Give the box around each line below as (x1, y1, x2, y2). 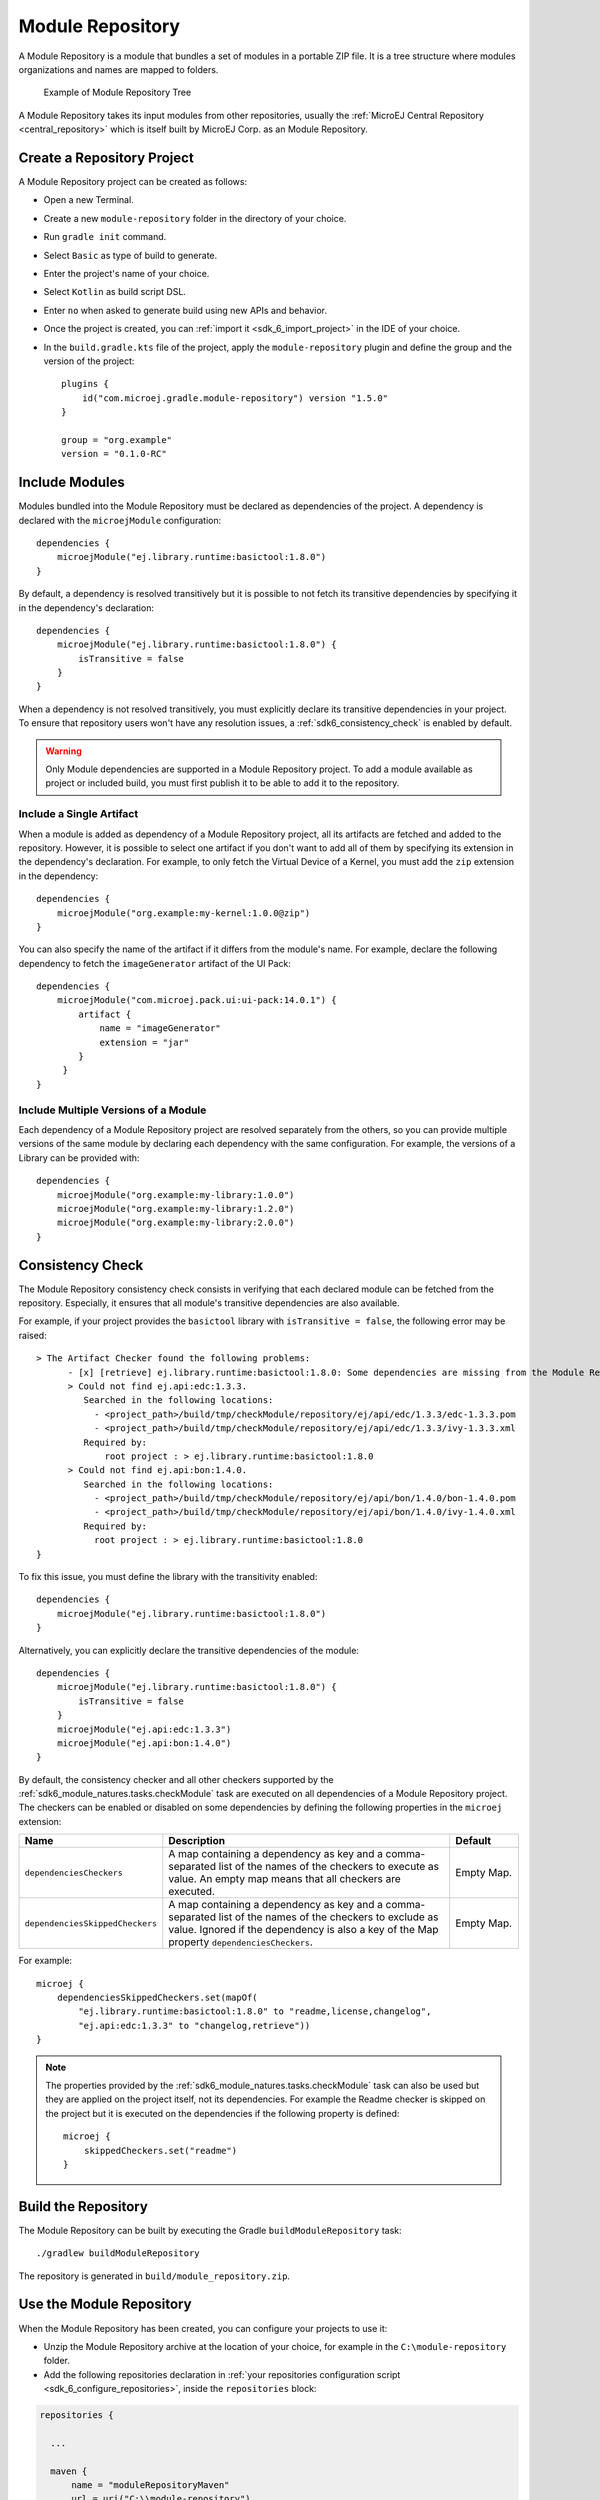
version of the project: (43, 355, 135, 367)
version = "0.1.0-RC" (61, 448, 167, 460)
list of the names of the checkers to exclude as (218, 1910, 439, 1924)
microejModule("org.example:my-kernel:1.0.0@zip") (56, 907, 311, 919)
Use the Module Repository (18, 2296, 192, 2313)
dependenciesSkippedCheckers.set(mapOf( (56, 1992, 259, 2004)
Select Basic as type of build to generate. (43, 249, 218, 261)
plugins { (61, 378, 109, 390)
